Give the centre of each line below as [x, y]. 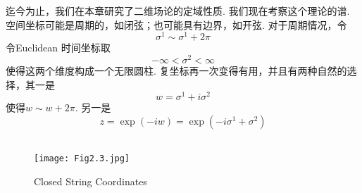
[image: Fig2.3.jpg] [82, 159]
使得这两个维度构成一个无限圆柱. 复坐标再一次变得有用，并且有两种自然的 [176, 70]
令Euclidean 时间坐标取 [58, 48]
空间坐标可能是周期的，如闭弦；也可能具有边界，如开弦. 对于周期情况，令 [176, 24]
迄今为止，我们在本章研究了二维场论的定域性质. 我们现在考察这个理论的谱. [178, 11]
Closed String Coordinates [90, 181]
